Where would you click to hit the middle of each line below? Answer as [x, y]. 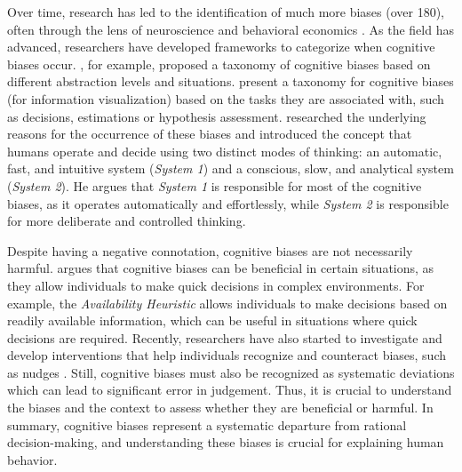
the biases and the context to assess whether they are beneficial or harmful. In [220, 408]
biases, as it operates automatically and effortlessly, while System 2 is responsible [228, 203]
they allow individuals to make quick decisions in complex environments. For [216, 285]
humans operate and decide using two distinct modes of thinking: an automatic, [225, 151]
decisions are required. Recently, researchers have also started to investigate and [225, 337]
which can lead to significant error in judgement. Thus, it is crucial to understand [230, 390]
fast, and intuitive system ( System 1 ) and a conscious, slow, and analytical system [231, 168]
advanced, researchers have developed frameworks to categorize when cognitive [221, 47]
